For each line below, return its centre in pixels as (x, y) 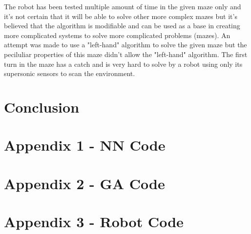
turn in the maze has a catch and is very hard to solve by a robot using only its (123, 64)
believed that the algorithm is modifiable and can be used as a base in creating (122, 26)
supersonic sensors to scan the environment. (70, 73)
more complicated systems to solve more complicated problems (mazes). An (117, 35)
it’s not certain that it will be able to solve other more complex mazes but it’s (121, 16)
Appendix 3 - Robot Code (94, 222)
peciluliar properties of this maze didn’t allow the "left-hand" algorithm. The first (126, 54)
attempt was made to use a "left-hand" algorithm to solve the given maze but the (125, 45)
